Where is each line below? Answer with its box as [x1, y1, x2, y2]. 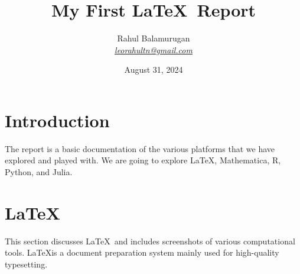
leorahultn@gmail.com [115, 43, 193, 56]
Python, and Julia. [5, 166, 73, 178]
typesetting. [5, 257, 48, 270]
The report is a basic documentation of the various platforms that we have [5, 142, 275, 154]
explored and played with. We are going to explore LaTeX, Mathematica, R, [5, 154, 281, 166]
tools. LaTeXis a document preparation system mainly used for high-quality [5, 246, 279, 259]
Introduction [5, 108, 110, 132]
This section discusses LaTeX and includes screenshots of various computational [5, 234, 295, 247]
